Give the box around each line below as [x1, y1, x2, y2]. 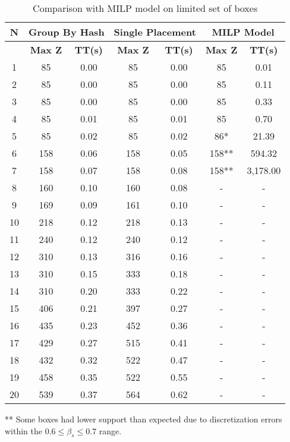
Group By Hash [29, 25, 105, 39]
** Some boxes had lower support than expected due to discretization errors [5, 413, 282, 425]
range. [99, 424, 122, 437]
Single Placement [114, 25, 196, 39]
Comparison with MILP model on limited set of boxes [33, 1, 258, 15]
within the [5, 424, 43, 437]
